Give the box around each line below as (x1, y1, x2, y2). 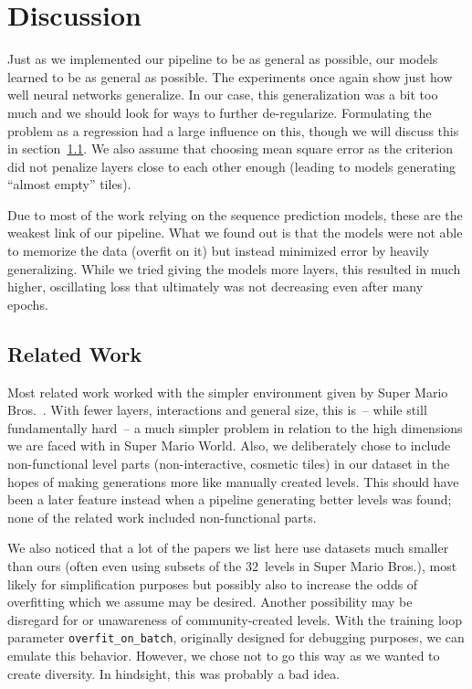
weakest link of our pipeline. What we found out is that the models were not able (7, 223, 463, 242)
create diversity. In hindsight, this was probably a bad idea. (7, 663, 341, 683)
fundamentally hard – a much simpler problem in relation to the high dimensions (7, 418, 463, 437)
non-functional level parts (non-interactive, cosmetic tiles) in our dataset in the (7, 454, 450, 473)
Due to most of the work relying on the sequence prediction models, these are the (7, 205, 463, 224)
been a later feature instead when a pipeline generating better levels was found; (7, 490, 452, 509)
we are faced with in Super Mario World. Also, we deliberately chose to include (7, 436, 451, 455)
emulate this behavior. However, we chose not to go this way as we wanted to (7, 646, 440, 665)
